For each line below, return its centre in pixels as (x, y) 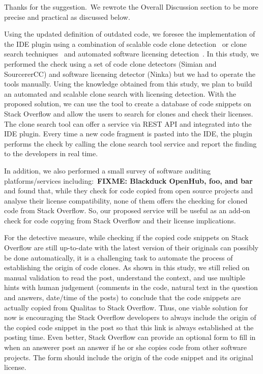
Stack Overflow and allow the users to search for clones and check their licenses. (129, 113)
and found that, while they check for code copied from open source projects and (129, 191)
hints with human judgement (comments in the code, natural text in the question (131, 287)
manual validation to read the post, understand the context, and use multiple (125, 277)
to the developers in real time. (51, 153)
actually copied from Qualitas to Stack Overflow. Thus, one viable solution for (126, 307)
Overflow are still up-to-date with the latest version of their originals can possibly (131, 248)
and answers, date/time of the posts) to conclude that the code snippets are (123, 297)
